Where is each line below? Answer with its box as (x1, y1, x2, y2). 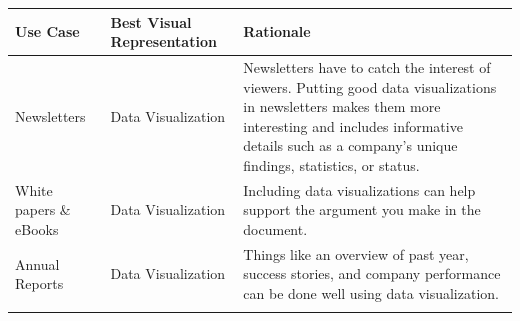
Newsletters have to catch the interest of (243, 56, 491, 77)
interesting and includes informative (243, 115, 463, 136)
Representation (110, 31, 217, 52)
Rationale (243, 21, 311, 42)
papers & (15, 199, 71, 220)
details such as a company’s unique (243, 135, 458, 156)
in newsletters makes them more (243, 96, 441, 117)
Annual (15, 253, 60, 274)
